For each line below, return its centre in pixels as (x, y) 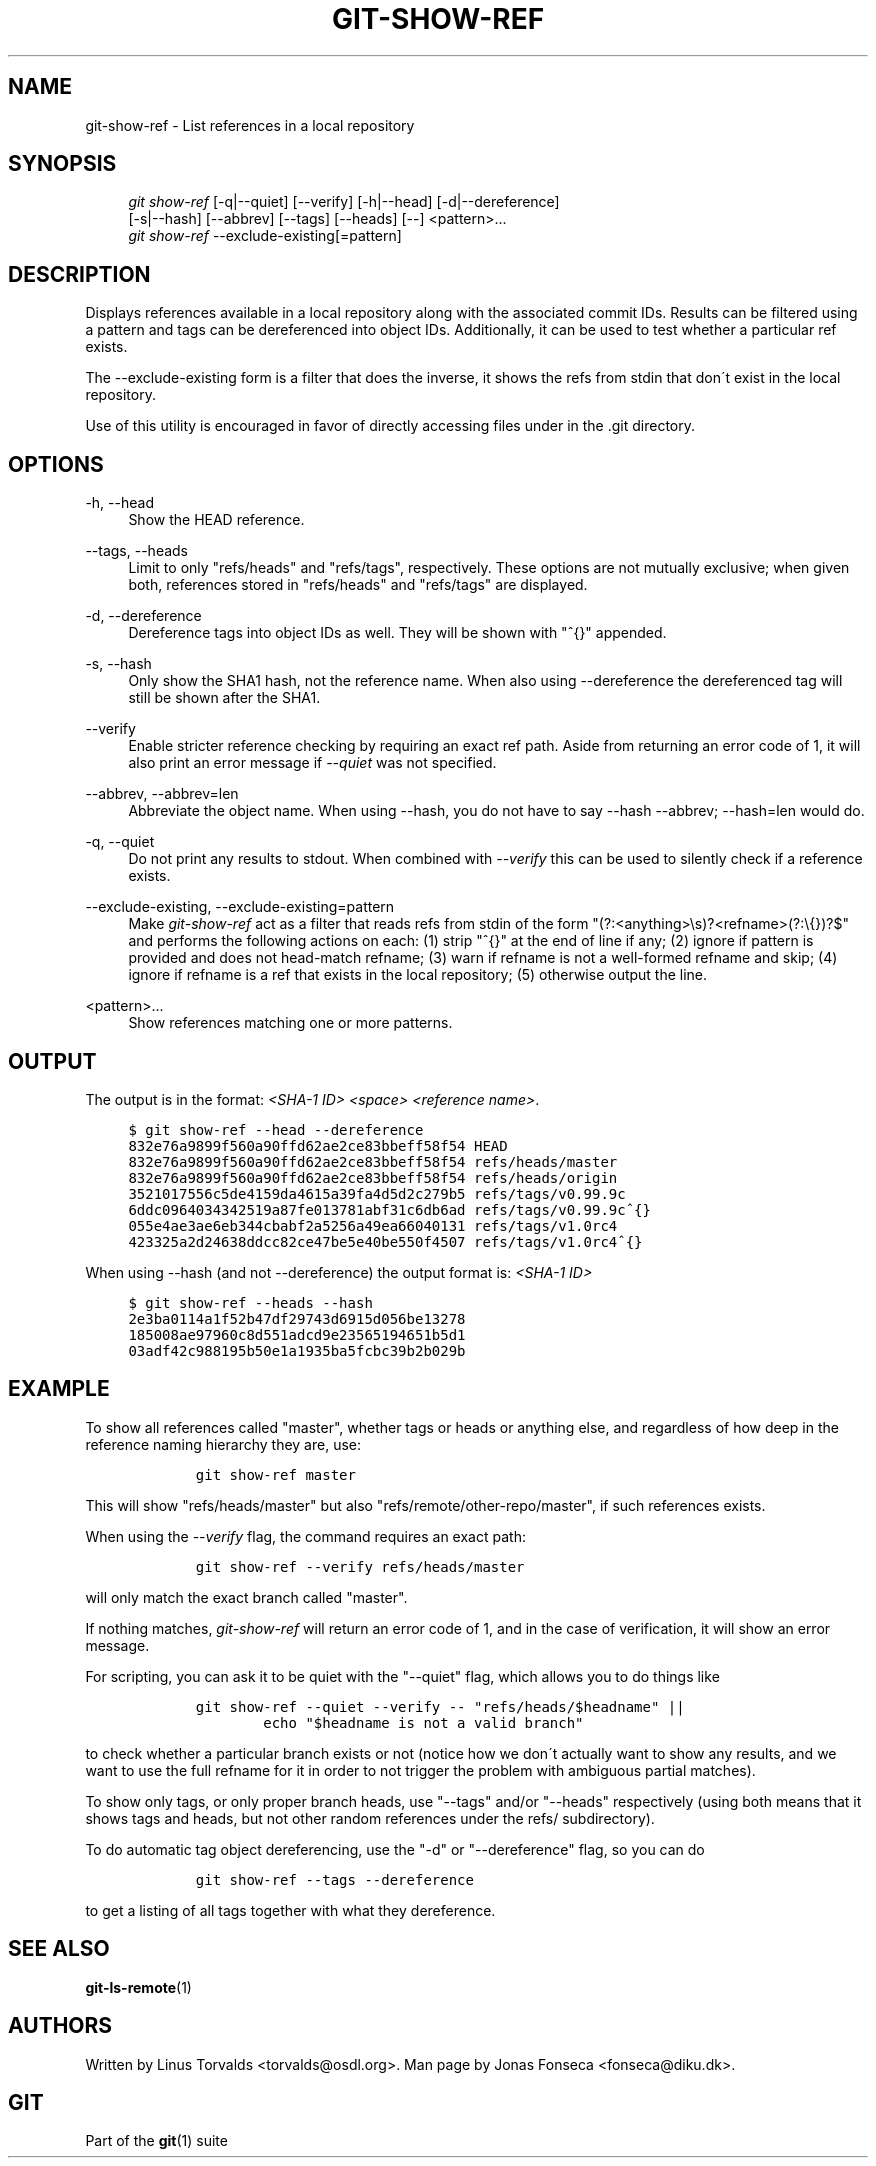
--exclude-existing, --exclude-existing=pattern (240, 907)
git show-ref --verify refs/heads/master (360, 1566)
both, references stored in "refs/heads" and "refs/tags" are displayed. (358, 585)
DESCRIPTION (79, 274)
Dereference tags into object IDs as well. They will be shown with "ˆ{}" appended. (397, 633)
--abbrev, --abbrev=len (162, 794)
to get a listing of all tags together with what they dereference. (290, 1910)
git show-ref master (275, 1474)
